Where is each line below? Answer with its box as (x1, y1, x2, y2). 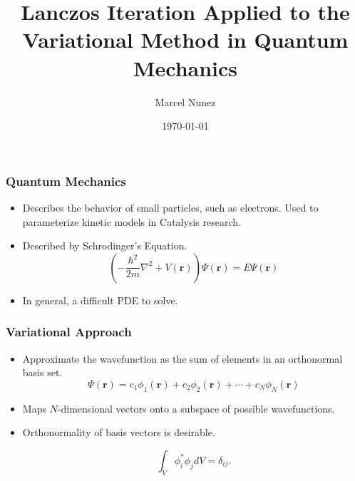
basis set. (22, 365, 63, 380)
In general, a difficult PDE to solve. (22, 292, 178, 307)
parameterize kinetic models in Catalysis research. (22, 214, 241, 229)
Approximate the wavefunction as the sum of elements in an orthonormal (22, 351, 343, 366)
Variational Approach (6, 323, 132, 341)
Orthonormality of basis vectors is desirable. (22, 425, 215, 440)
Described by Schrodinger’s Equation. (22, 238, 187, 253)
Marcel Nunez (155, 94, 216, 109)
